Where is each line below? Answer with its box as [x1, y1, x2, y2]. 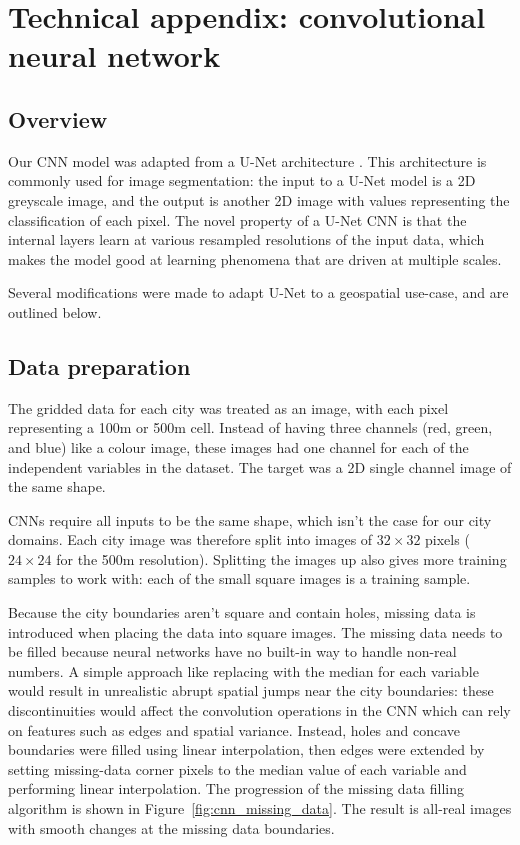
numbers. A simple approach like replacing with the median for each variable [8, 660, 479, 681]
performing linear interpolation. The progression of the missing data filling [8, 778, 464, 799]
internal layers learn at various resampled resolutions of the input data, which [8, 229, 485, 250]
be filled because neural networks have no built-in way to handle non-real [8, 641, 457, 662]
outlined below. [8, 301, 102, 322]
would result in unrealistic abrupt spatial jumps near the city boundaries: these [8, 680, 494, 701]
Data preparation [8, 350, 191, 381]
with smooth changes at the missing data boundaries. [8, 817, 335, 838]
